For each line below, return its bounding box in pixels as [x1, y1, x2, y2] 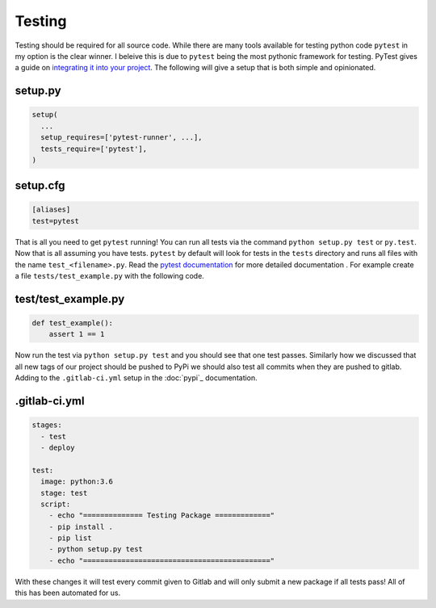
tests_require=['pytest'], [40, 144, 148, 153]
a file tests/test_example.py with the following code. [15, 271, 205, 281]
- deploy [40, 442, 75, 452]
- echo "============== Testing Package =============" [48, 511, 275, 520]
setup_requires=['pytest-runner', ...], [40, 133, 203, 142]
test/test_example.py [15, 291, 125, 306]
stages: [31, 421, 62, 430]
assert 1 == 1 [48, 329, 105, 339]
